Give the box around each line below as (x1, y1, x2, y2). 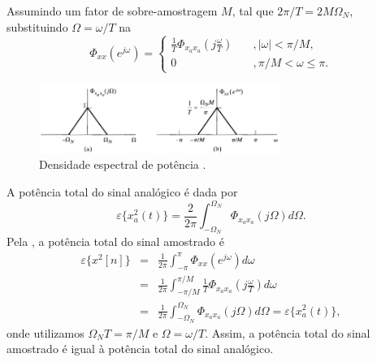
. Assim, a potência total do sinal (205, 324, 370, 341)
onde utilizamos (6, 324, 84, 341)
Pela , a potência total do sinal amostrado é (6, 233, 224, 250)
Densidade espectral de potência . (39, 156, 206, 173)
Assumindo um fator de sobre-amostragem (6, 2, 218, 19)
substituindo (6, 18, 68, 35)
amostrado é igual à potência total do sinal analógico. (6, 340, 274, 357)
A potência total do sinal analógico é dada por (6, 183, 238, 200)
